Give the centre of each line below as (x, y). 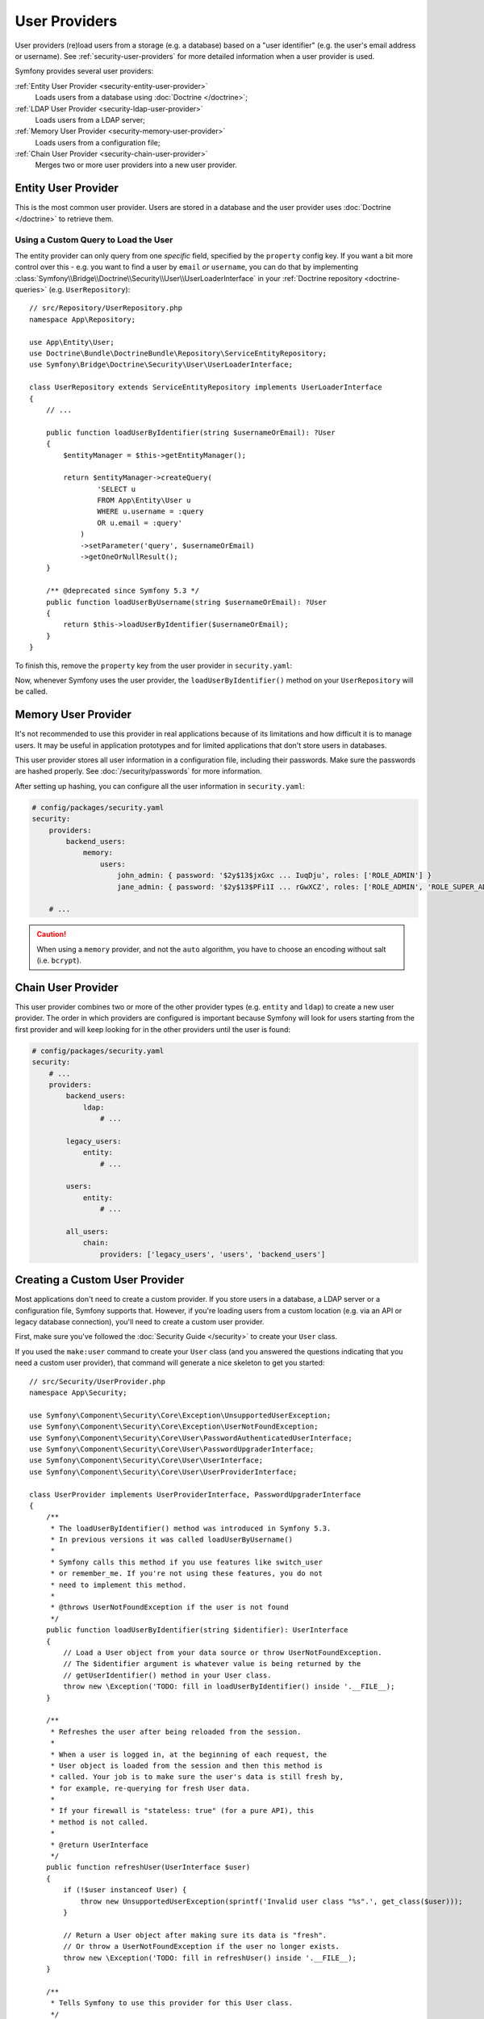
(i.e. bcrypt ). (59, 960)
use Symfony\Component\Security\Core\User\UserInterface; (146, 1461)
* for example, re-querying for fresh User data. (150, 1788)
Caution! (52, 934)
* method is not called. (100, 1822)
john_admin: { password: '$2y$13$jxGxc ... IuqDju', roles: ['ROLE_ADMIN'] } (274, 875)
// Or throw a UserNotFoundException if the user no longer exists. (202, 1947)
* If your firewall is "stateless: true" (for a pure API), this (182, 1811)
